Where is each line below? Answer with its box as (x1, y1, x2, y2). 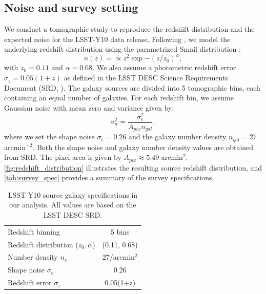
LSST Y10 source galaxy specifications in (8, 189, 138, 200)
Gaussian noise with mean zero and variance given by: (4, 102, 174, 113)
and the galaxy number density (129, 131, 227, 142)
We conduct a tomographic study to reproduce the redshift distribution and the (4, 24, 255, 34)
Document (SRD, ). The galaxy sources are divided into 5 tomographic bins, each (4, 82, 260, 93)
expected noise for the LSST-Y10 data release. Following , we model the (4, 33, 231, 44)
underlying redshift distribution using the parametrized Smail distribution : (4, 44, 241, 54)
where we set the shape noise (4, 131, 95, 142)
